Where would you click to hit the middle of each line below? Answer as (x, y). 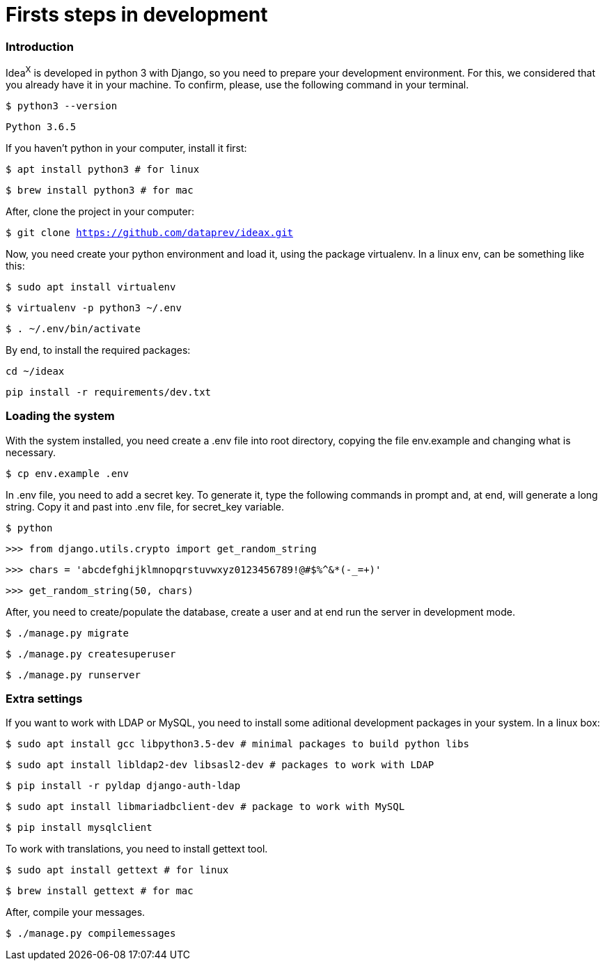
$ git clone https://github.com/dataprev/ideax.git (150, 232)
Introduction (40, 46)
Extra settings (44, 698)
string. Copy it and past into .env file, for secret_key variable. (145, 506)
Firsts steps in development (137, 15)
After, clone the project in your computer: (100, 211)
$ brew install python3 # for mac (100, 190)
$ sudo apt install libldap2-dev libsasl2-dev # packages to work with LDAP (220, 765)
